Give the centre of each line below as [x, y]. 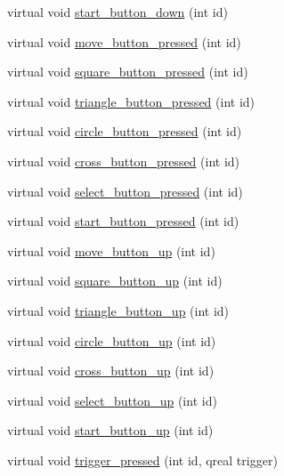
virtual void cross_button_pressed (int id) [124, 161]
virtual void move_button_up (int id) [111, 250]
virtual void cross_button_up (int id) [111, 371]
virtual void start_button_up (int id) [110, 430]
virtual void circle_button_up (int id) [112, 340]
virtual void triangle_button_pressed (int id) [131, 101]
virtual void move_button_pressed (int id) [124, 41]
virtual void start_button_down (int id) [118, 12]
